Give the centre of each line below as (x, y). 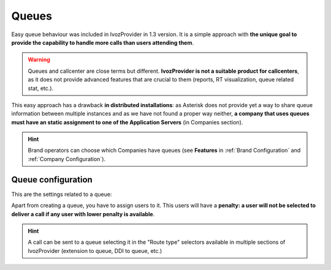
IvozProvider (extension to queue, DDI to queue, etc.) (95, 250)
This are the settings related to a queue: (62, 194)
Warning (39, 60)
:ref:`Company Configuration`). (67, 159)
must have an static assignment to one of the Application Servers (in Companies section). (127, 122)
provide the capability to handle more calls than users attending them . (103, 42)
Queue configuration (52, 180)
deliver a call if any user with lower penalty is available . (83, 214)
